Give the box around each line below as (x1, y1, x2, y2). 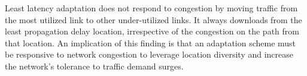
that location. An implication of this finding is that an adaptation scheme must (5, 36, 296, 49)
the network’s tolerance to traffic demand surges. (5, 59, 184, 72)
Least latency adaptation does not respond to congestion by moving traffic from (5, 2, 298, 14)
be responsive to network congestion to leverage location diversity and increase (5, 48, 293, 61)
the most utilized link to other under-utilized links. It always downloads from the (5, 13, 302, 26)
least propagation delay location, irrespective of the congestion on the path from (5, 25, 299, 37)
